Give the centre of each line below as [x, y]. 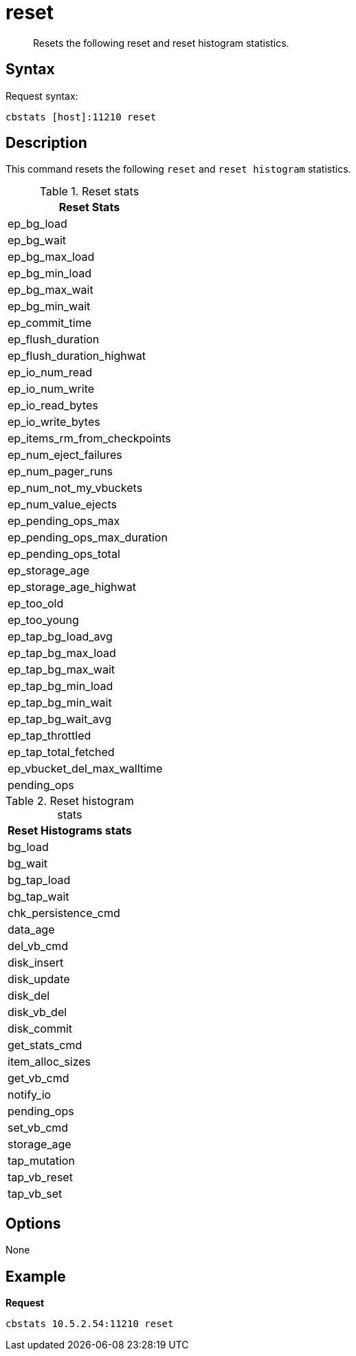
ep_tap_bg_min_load [60, 686]
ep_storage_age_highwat [72, 587]
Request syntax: [42, 96]
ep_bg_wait [37, 240]
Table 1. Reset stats [89, 192]
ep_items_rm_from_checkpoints [89, 439]
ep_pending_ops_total [64, 554]
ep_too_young [43, 620]
